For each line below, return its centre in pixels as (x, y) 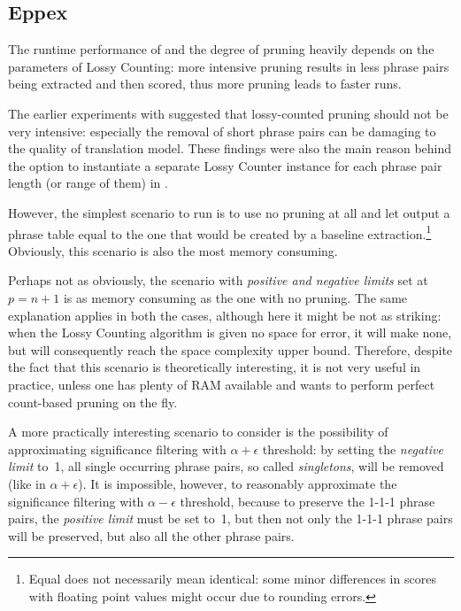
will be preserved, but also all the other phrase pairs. (151, 535)
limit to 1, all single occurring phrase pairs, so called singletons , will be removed (226, 466)
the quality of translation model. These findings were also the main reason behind (230, 148)
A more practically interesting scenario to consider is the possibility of (198, 432)
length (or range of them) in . (88, 183)
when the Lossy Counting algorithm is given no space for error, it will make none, (230, 333)
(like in (27, 483)
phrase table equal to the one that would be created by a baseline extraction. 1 (220, 232)
